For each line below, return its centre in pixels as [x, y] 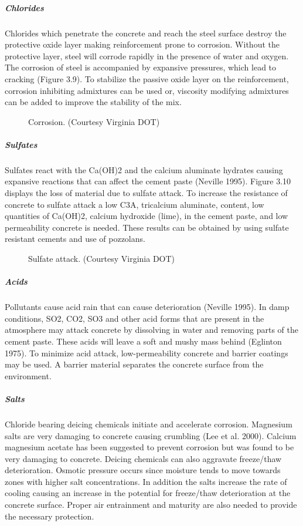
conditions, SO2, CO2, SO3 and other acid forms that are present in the [135, 318]
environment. [28, 375]
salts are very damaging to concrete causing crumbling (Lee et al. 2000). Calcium [151, 435]
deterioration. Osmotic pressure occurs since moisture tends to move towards [143, 470]
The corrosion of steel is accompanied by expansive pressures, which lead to [141, 67]
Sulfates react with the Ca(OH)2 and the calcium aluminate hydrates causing [144, 169]
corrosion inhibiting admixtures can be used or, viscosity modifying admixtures [147, 90]
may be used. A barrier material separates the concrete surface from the [134, 364]
